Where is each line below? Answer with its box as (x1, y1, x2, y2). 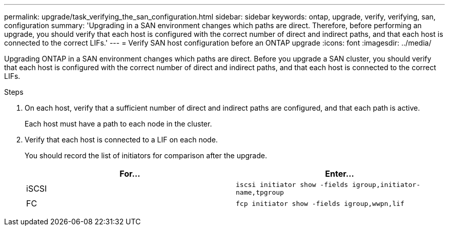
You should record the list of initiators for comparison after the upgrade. (25, 151, 267, 160)
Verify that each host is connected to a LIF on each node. (25, 135, 218, 144)
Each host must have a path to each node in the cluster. (25, 119, 212, 128)
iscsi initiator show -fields (236, 181, 349, 189)
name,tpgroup (236, 189, 284, 196)
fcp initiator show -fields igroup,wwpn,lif (236, 199, 404, 207)
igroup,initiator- (352, 181, 421, 189)
